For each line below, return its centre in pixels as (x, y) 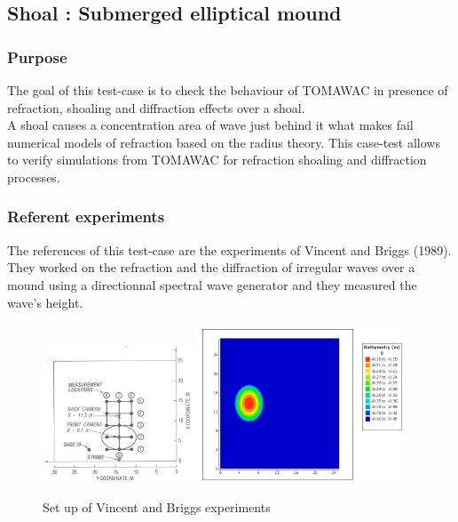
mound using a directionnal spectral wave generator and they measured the (212, 284)
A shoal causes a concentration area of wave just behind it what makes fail (210, 125)
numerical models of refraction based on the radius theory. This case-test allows (224, 142)
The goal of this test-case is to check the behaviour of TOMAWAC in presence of (228, 90)
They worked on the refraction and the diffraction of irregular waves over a (211, 267)
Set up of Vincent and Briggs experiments (157, 506)
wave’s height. (45, 302)
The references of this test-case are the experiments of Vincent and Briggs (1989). (229, 249)
